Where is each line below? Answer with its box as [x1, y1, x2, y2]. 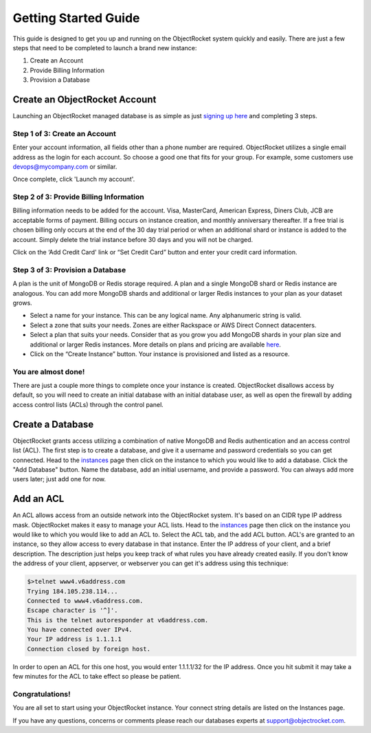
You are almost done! [12, 366, 85, 376]
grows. [12, 298, 32, 307]
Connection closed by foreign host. [27, 645, 151, 653]
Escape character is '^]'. [27, 606, 118, 615]
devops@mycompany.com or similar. [12, 162, 117, 171]
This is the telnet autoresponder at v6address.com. [27, 616, 209, 624]
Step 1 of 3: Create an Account [12, 129, 116, 138]
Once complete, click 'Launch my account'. [12, 175, 135, 184]
